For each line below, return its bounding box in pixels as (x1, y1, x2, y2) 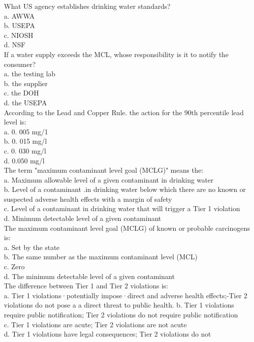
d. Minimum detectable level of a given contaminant (4, 213, 161, 223)
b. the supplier (4, 78, 48, 88)
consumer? (4, 59, 36, 69)
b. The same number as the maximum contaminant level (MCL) (4, 251, 198, 262)
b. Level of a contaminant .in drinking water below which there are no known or (4, 184, 246, 194)
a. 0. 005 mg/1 (4, 126, 48, 136)
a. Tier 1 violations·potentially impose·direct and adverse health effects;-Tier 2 (4, 290, 248, 300)
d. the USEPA (4, 97, 47, 107)
